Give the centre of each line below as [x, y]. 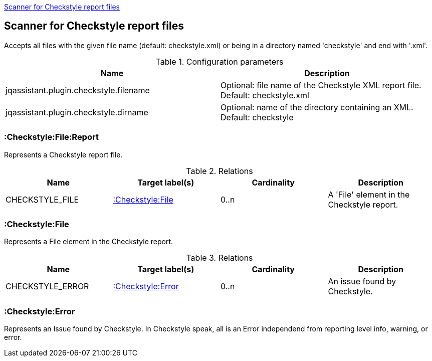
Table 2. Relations [220, 171]
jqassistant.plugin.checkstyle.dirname [77, 112]
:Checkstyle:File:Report [51, 137]
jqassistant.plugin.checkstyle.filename [78, 90]
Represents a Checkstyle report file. [63, 154]
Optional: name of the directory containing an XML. [317, 107]
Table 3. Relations [220, 258]
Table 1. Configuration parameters [220, 61]
